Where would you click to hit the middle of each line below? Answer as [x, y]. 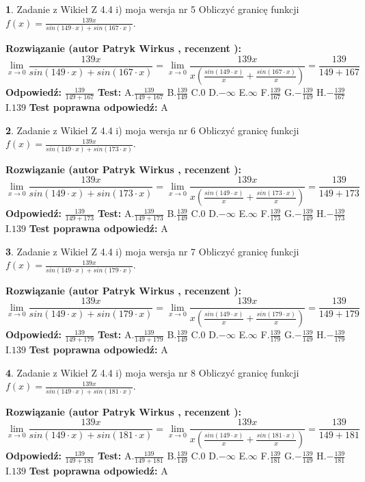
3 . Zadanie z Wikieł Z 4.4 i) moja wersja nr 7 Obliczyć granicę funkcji [152, 251]
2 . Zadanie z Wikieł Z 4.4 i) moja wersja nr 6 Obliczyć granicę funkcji [152, 130]
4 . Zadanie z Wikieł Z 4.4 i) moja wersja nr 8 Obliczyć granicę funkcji [152, 372]
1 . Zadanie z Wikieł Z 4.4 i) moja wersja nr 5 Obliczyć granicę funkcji [152, 9]
